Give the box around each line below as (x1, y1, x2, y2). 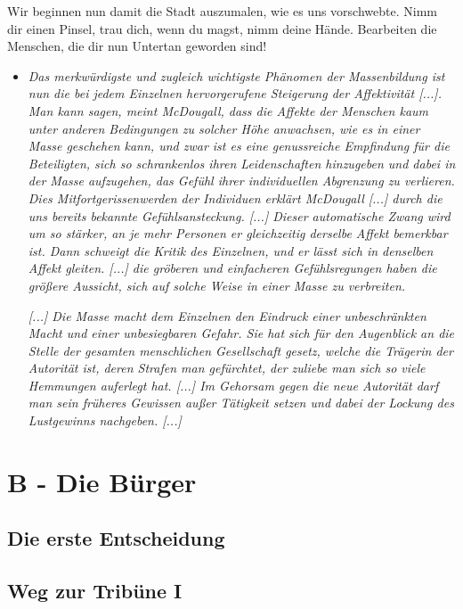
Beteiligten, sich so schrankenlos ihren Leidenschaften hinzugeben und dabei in (28, 153, 456, 172)
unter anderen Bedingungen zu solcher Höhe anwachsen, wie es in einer (28, 119, 420, 137)
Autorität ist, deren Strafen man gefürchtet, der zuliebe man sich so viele (28, 358, 426, 377)
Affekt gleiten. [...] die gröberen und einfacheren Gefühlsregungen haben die (28, 259, 437, 277)
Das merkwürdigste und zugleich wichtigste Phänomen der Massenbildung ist (28, 66, 445, 85)
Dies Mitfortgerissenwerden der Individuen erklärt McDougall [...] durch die (28, 188, 443, 207)
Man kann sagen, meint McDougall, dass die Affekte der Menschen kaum (28, 101, 428, 119)
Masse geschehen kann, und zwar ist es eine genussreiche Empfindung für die (28, 136, 450, 155)
